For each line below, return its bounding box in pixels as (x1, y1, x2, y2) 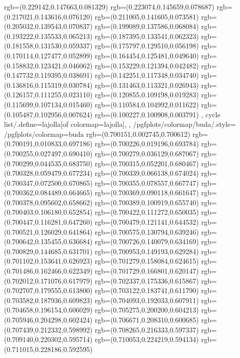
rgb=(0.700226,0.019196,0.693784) (95, 138, 199, 149)
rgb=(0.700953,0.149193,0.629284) (95, 246, 199, 256)
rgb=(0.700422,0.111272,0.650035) (95, 207, 199, 217)
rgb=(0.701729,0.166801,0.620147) (95, 266, 199, 276)
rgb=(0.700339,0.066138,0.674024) (95, 168, 199, 178)
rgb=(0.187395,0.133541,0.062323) (95, 30, 199, 41)
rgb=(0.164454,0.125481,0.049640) (95, 50, 199, 60)
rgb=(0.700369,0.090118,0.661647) (95, 187, 199, 198)
